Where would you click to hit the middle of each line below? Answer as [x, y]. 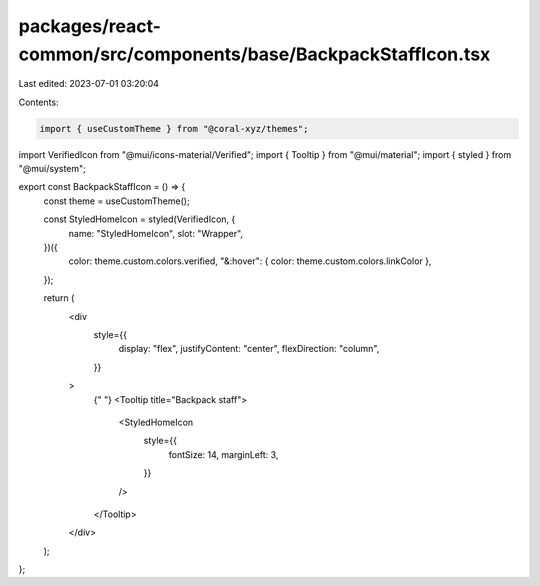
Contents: [38, 102]
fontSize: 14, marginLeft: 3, [223, 454]
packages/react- [90, 26]
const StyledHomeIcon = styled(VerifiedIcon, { [139, 219]
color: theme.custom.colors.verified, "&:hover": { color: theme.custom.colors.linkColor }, [250, 261]
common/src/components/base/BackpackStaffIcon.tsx [254, 54]
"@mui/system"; [52, 169]
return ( [59, 298]
